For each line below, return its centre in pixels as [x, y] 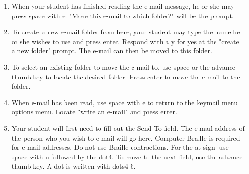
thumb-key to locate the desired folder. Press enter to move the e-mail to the [126, 76]
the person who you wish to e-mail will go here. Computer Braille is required [126, 137]
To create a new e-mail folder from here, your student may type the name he [126, 32]
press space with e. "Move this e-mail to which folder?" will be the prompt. [123, 15]
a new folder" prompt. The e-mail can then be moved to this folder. [112, 51]
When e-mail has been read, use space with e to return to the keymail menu [124, 102]
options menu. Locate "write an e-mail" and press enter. [94, 112]
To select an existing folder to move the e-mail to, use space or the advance [123, 67]
